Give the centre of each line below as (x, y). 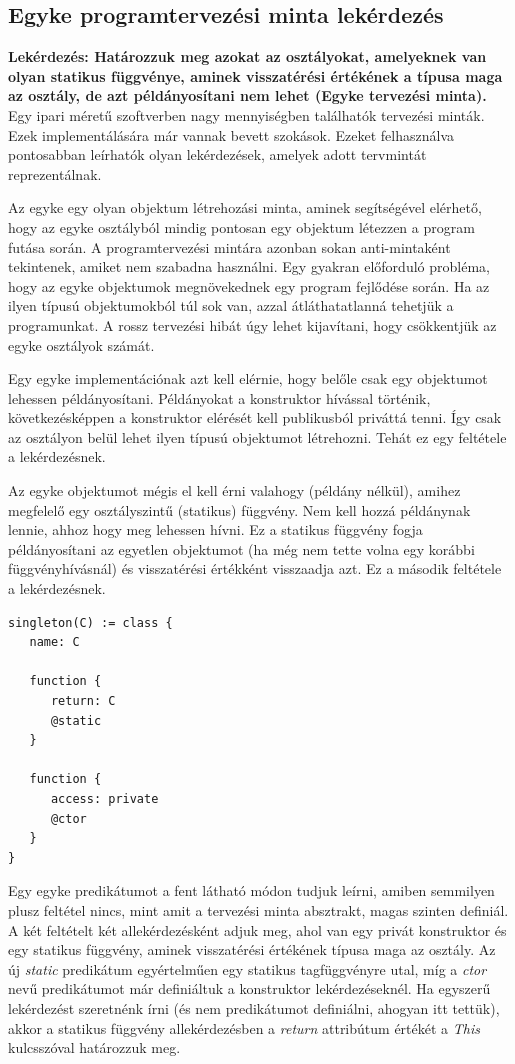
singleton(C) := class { (90, 622)
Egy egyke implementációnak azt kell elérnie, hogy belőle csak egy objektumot (248, 378)
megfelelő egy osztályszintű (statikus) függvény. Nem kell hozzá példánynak (239, 509)
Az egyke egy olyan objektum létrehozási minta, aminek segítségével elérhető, (245, 207)
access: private (104, 798)
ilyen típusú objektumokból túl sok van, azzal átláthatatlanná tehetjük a (231, 305)
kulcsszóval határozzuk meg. (94, 1047)
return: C (83, 701)
